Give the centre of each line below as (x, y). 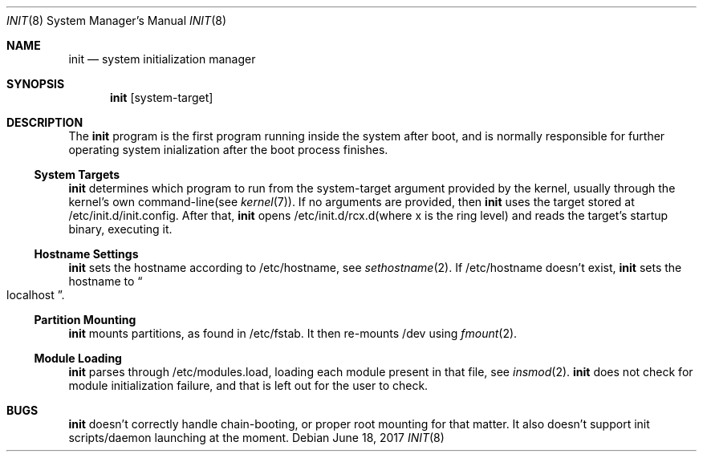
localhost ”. (36, 295)
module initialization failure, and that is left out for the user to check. (248, 385)
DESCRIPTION (45, 122)
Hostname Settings (86, 254)
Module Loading (78, 358)
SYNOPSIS (36, 84)
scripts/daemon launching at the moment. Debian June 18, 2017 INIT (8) (256, 438)
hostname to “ (106, 281)
